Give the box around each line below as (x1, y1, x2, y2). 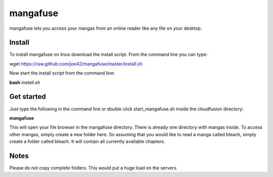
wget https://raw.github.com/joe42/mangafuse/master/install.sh (9, 61, 143, 67)
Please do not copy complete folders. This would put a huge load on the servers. (9, 165, 178, 171)
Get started (9, 92, 46, 101)
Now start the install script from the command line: (9, 70, 115, 76)
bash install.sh (9, 79, 40, 85)
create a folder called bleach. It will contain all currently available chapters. (9, 139, 165, 145)
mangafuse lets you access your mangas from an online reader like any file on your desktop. (9, 25, 202, 31)
